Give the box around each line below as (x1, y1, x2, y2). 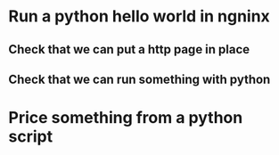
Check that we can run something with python (8, 71, 271, 86)
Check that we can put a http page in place (8, 42, 250, 57)
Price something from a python (8, 108, 243, 128)
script (8, 126, 53, 147)
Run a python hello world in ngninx (8, 6, 271, 27)
